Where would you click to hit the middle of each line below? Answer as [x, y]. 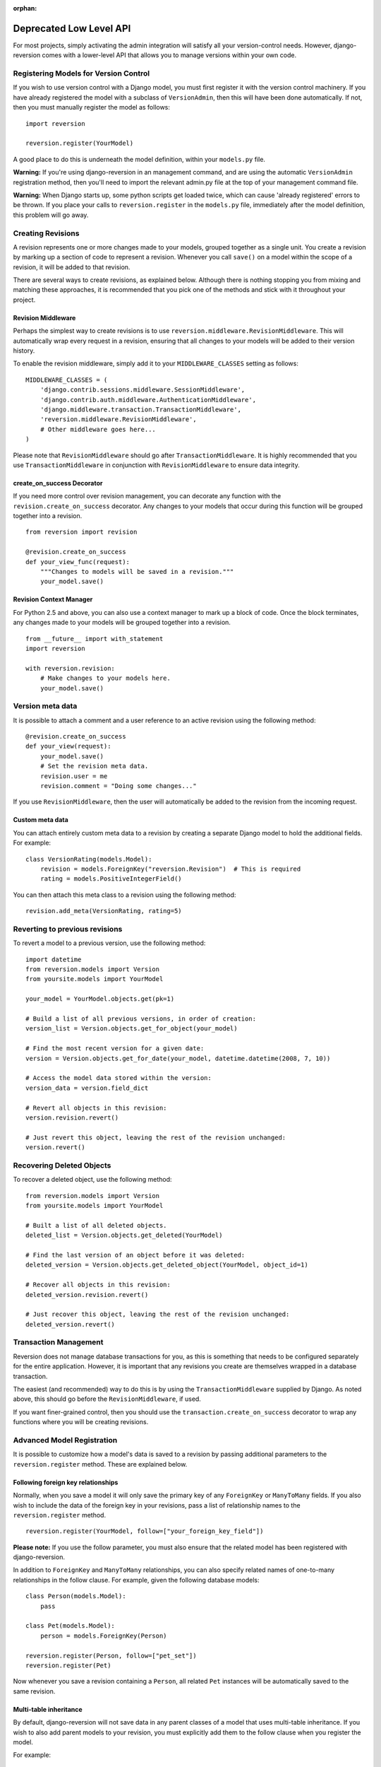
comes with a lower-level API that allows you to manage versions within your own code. [169, 55]
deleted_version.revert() [71, 1324]
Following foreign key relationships [66, 1482]
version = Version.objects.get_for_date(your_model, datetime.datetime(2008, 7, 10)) [178, 1058]
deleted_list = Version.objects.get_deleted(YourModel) [124, 1235]
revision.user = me [74, 776]
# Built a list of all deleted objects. [96, 1225]
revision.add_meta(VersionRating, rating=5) [104, 911]
